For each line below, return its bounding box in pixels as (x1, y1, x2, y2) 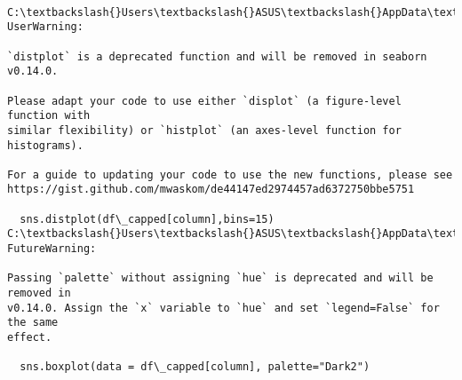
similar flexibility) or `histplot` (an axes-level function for (7, 123, 402, 137)
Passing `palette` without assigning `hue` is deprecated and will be (7, 272, 434, 285)
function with (7, 109, 91, 123)
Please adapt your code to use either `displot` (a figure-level (7, 94, 402, 107)
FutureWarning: (7, 242, 97, 256)
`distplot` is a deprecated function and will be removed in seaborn (7, 50, 427, 63)
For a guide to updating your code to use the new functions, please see (7, 168, 453, 181)
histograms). (7, 139, 84, 152)
